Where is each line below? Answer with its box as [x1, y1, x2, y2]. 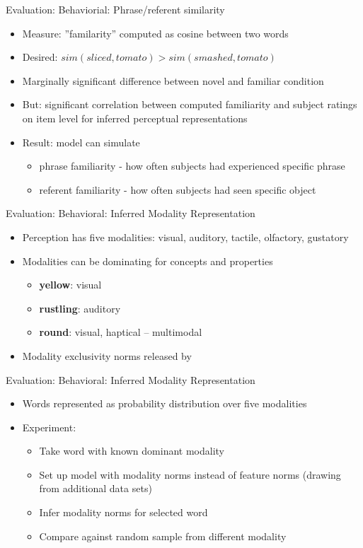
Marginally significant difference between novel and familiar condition [22, 73, 324, 88]
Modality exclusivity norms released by [22, 348, 192, 363]
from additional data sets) [39, 481, 152, 496]
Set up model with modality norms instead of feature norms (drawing [39, 467, 341, 482]
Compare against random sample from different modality [39, 528, 287, 543]
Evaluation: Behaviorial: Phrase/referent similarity [6, 2, 225, 16]
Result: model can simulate [22, 134, 140, 149]
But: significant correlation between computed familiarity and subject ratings [22, 97, 357, 112]
